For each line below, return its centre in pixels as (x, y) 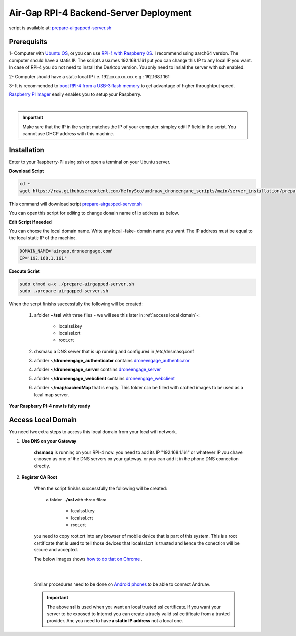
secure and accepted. (56, 550)
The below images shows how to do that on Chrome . (88, 559)
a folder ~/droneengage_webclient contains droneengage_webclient (104, 379)
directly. (42, 466)
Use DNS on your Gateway (49, 441)
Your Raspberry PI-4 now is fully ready (50, 406)
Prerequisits (28, 42)
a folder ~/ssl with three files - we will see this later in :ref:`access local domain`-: (117, 315)
